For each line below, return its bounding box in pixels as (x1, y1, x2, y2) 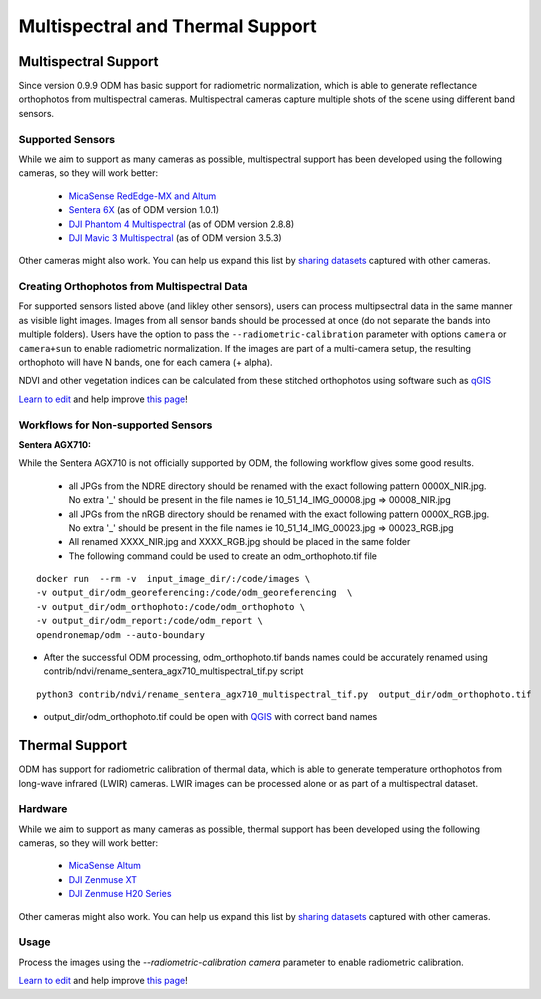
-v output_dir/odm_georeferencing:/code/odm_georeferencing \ (36, 587, 353, 599)
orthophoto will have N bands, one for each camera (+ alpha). (18, 356, 274, 369)
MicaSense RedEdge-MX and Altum (68, 190, 217, 202)
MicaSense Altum (68, 860, 142, 872)
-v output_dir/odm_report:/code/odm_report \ (36, 615, 264, 627)
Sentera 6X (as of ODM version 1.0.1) (68, 204, 220, 216)
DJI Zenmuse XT (68, 873, 138, 885)
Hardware (18, 802, 68, 816)
